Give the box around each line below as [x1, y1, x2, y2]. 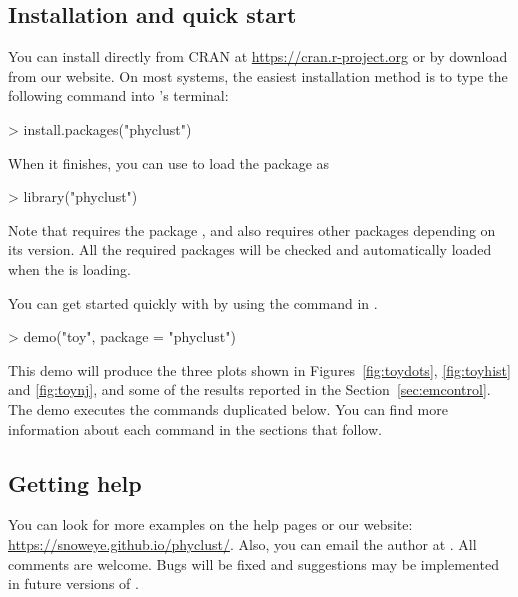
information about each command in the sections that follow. [8, 418, 382, 439]
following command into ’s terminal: [8, 85, 229, 106]
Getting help [8, 467, 142, 498]
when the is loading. [8, 258, 131, 279]
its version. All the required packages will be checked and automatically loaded [8, 239, 492, 260]
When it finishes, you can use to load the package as [8, 152, 330, 173]
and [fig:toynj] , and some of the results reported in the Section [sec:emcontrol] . [8, 379, 491, 400]
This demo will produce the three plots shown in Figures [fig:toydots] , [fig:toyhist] [8, 359, 511, 380]
